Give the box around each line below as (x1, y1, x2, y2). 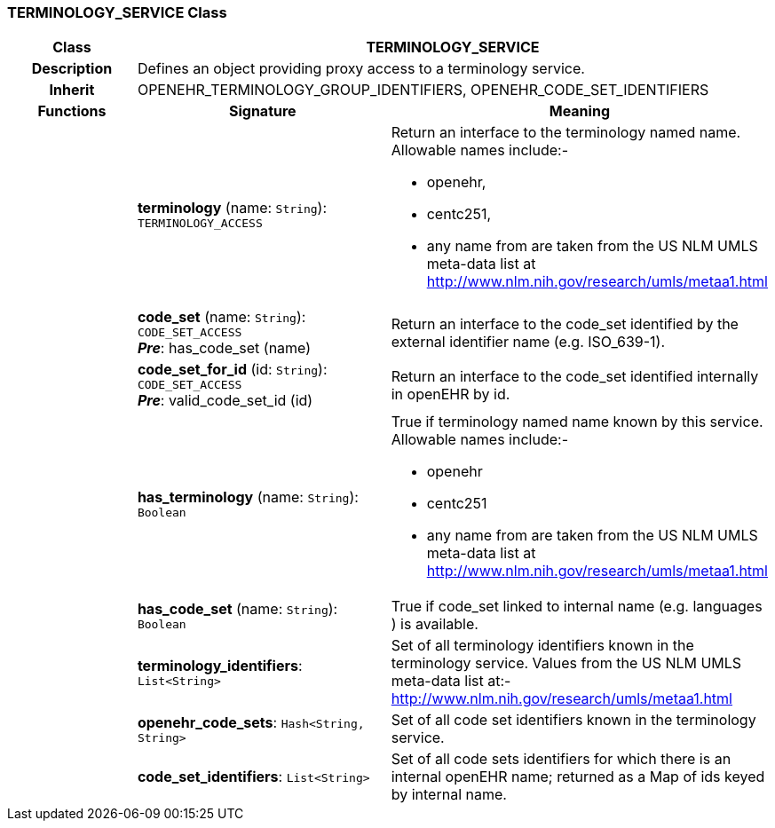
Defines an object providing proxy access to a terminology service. (137, 59, 585, 78)
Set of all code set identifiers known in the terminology (391, 711, 756, 729)
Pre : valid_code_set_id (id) (137, 391, 313, 410)
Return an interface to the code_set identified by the (391, 314, 739, 333)
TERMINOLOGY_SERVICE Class (7, 4, 227, 21)
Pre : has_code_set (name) (137, 339, 312, 358)
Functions (37, 102, 107, 121)
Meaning (549, 102, 610, 121)
